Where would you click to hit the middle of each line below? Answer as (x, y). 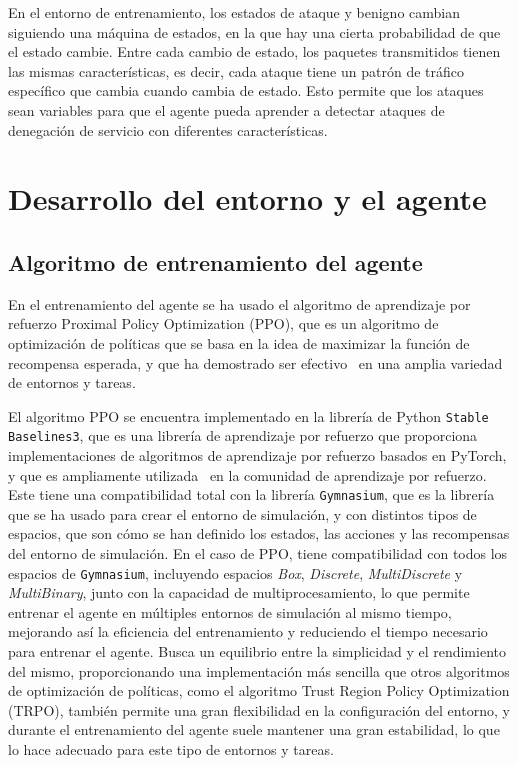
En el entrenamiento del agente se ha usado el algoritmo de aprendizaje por (239, 303)
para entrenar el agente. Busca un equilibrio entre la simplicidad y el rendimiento (257, 651)
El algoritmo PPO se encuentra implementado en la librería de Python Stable (248, 415)
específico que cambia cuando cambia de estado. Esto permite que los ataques (246, 90)
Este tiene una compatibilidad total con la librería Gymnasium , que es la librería (251, 494)
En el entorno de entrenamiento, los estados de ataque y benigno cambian (234, 12)
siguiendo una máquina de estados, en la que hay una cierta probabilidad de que (254, 31)
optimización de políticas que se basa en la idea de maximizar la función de (239, 342)
